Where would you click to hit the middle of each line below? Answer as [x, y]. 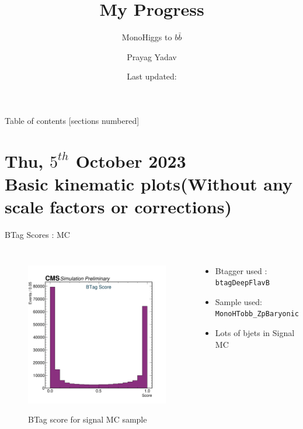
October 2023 [131, 160]
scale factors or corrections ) [118, 207]
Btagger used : [241, 270]
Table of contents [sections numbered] [72, 120]
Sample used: [239, 301]
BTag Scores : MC [37, 234]
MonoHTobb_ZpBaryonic [257, 314]
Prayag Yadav [152, 56]
